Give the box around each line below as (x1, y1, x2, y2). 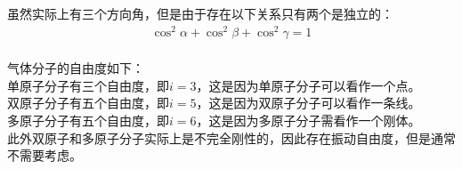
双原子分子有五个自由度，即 (7, 93, 169, 112)
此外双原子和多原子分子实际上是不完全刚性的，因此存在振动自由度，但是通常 (7, 128, 456, 147)
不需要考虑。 (7, 146, 82, 165)
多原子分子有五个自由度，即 (7, 111, 169, 130)
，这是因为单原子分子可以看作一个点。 (196, 76, 421, 94)
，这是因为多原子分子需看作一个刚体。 (196, 111, 421, 130)
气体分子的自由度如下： (7, 59, 144, 77)
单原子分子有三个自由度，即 (7, 76, 169, 94)
